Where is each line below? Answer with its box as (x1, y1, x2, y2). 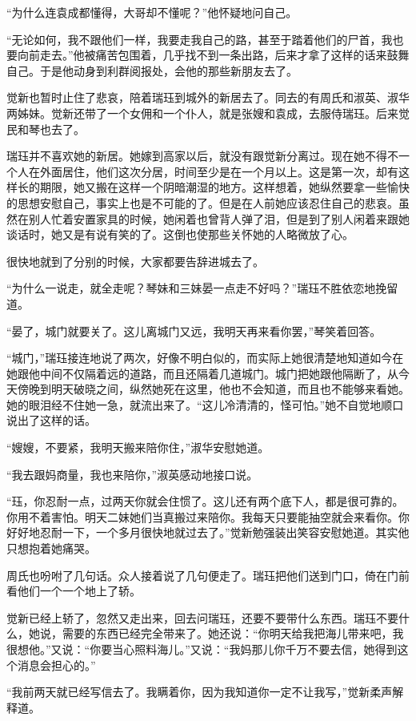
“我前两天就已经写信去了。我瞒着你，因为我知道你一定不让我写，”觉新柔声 (6, 683, 393, 700)
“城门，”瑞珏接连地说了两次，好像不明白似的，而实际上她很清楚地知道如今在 (6, 349, 404, 366)
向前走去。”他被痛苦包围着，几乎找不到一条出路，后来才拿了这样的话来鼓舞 (17, 46, 410, 63)
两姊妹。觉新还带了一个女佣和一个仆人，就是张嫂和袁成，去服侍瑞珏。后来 (6, 104, 398, 121)
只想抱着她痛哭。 (6, 540, 96, 557)
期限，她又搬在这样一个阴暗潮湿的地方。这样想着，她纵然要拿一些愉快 (39, 179, 410, 195)
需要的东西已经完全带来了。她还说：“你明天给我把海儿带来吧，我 (62, 625, 404, 642)
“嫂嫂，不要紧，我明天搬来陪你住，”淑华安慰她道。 (6, 439, 270, 456)
